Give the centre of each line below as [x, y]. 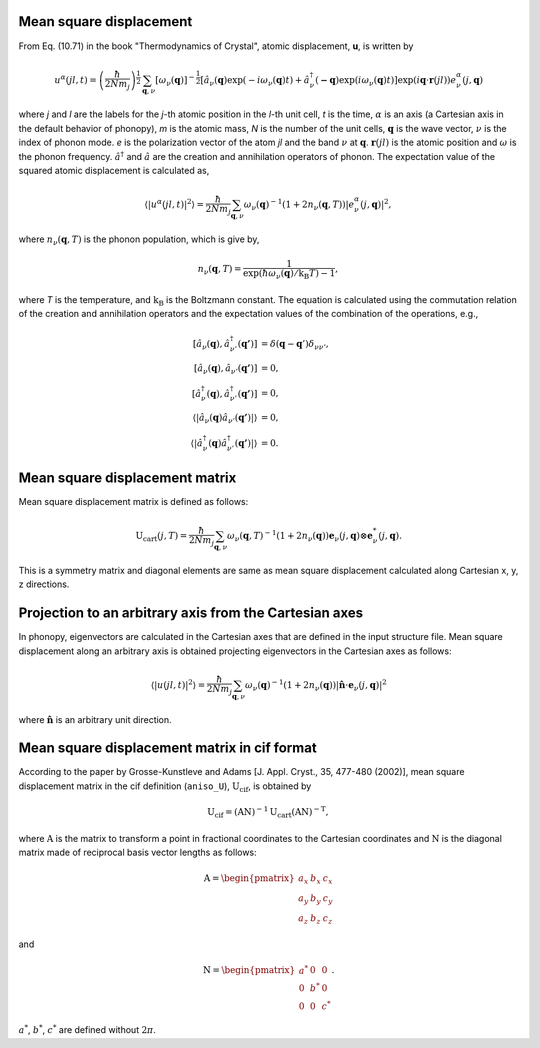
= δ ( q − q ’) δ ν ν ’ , [294, 345]
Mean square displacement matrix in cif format [167, 748]
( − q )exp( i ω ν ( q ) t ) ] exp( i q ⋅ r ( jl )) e [386, 81]
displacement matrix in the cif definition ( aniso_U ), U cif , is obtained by [165, 787]
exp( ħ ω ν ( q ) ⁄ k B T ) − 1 [289, 274]
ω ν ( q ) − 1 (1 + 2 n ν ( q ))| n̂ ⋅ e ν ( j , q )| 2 [316, 685]
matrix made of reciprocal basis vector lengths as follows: [137, 852]
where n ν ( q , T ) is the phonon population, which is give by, [139, 240]
